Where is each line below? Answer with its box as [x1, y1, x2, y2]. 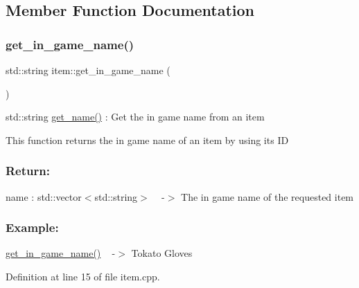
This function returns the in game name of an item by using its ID [6, 132, 289, 147]
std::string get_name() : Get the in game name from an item [6, 109, 265, 124]
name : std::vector [6, 189, 82, 204]
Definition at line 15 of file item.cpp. [6, 269, 160, 283]
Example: [6, 219, 59, 236]
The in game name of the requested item [181, 189, 354, 204]
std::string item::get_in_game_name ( [6, 63, 170, 77]
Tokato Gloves [131, 246, 193, 260]
